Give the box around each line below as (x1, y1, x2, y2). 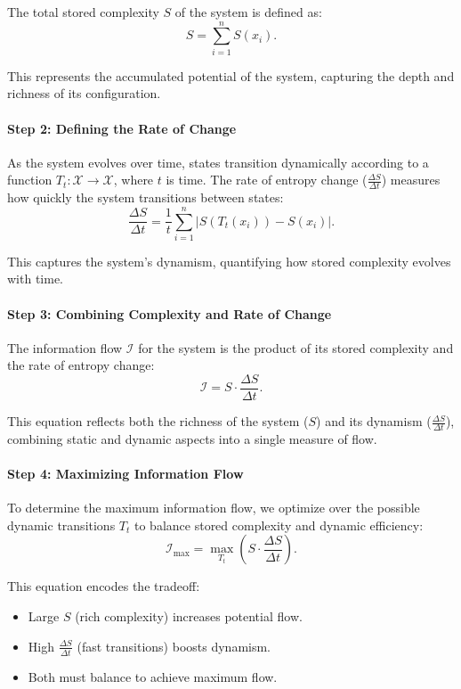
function (7, 170, 53, 189)
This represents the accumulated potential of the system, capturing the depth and (7, 66, 455, 85)
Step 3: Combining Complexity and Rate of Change (7, 304, 332, 323)
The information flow (7, 338, 123, 357)
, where (113, 170, 154, 189)
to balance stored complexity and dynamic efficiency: (134, 515, 424, 534)
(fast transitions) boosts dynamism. (77, 636, 271, 655)
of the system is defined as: (174, 3, 322, 21)
